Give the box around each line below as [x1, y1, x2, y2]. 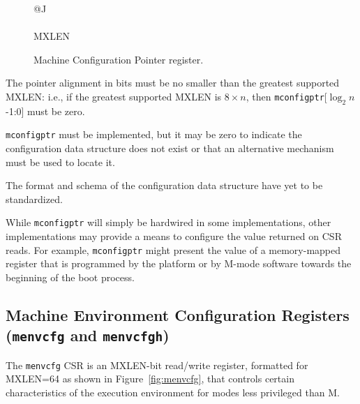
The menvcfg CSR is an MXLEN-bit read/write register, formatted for [6, 357, 308, 372]
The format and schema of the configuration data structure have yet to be [6, 178, 323, 193]
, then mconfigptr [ [246, 89, 327, 103]
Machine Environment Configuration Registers [6, 304, 350, 325]
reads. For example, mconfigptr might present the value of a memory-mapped [6, 242, 341, 257]
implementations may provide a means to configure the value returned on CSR [6, 229, 342, 244]
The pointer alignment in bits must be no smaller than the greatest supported [6, 75, 340, 90]
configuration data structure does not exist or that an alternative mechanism [6, 141, 334, 156]
